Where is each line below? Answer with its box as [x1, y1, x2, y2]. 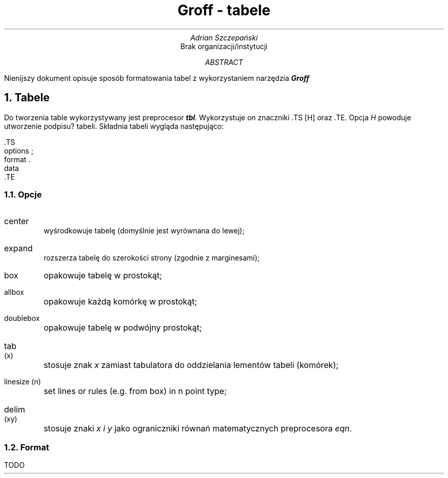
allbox [4, 288, 24, 297]
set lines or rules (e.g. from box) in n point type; [43, 386, 227, 397]
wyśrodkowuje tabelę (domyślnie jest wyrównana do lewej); [43, 226, 244, 235]
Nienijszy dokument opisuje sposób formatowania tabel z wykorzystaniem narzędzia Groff [4, 73, 309, 82]
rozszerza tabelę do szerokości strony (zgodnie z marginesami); [43, 253, 260, 263]
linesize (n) [4, 377, 41, 386]
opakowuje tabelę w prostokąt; [43, 270, 162, 281]
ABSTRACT [205, 57, 243, 67]
